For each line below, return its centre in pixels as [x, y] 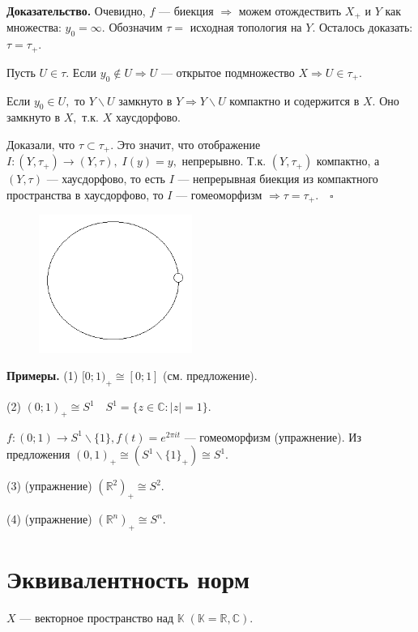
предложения [38, 454]
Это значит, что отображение [189, 144]
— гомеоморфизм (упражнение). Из [273, 436]
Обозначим [136, 27]
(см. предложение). [210, 376]
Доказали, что [41, 144]
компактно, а [348, 161]
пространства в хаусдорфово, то [85, 194]
